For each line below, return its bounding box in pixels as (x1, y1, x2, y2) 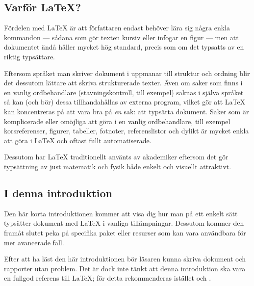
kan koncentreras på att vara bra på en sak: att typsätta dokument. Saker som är (4, 106, 249, 116)
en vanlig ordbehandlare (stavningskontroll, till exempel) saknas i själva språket (4, 87, 244, 97)
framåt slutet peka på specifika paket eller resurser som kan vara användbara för (4, 227, 246, 237)
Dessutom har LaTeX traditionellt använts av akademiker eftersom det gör (4, 152, 229, 162)
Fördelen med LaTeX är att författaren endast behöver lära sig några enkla (4, 23, 230, 33)
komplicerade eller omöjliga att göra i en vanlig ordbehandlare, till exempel (4, 116, 230, 126)
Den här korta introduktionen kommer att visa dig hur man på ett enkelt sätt (4, 208, 238, 218)
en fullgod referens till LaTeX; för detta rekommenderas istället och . (4, 273, 211, 283)
